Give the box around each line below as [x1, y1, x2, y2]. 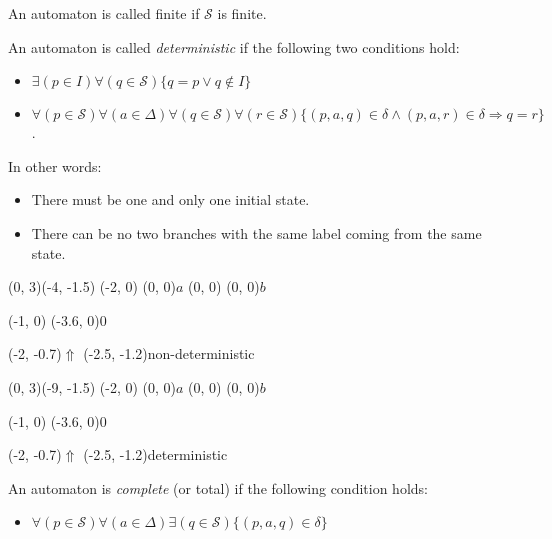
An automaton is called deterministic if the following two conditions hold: [8, 36, 460, 57]
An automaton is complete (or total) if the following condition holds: [8, 477, 428, 498]
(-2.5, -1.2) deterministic [83, 444, 228, 465]
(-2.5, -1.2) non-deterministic [83, 343, 255, 364]
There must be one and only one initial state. [31, 189, 310, 210]
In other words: [8, 155, 102, 176]
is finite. [217, 3, 267, 23]
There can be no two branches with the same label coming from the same [31, 222, 482, 243]
